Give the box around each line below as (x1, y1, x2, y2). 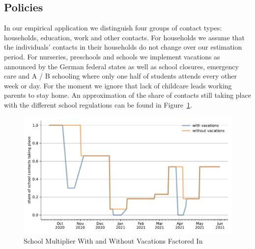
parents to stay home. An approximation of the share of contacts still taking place (4, 90, 251, 100)
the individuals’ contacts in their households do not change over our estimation (4, 42, 242, 52)
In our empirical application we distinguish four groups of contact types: (4, 23, 222, 33)
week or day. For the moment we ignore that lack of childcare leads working (4, 80, 232, 90)
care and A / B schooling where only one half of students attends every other (4, 71, 237, 81)
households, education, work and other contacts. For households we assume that (4, 32, 245, 42)
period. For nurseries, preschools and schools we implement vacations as (4, 51, 220, 61)
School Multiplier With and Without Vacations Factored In (24, 235, 203, 246)
